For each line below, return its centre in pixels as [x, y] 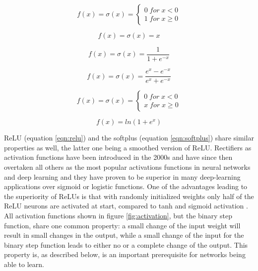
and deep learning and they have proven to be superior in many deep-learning [122, 176]
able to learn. [24, 264]
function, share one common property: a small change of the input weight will [122, 225]
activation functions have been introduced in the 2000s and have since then [118, 157]
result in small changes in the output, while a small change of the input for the [124, 235]
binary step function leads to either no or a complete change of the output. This [126, 244]
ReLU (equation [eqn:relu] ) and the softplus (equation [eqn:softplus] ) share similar [129, 138]
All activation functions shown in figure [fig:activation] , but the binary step [118, 215]
